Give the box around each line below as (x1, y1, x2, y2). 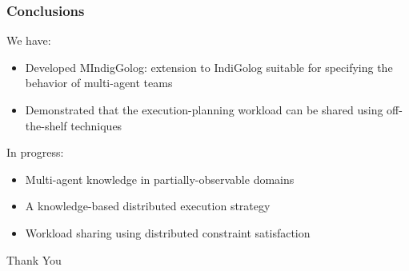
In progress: (6, 144, 64, 161)
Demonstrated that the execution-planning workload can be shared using (25, 102, 383, 118)
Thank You (6, 251, 62, 268)
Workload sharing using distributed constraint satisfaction (25, 224, 311, 241)
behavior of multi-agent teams (25, 74, 173, 91)
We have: (6, 32, 51, 49)
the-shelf (25, 117, 67, 134)
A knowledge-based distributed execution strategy (25, 197, 271, 214)
